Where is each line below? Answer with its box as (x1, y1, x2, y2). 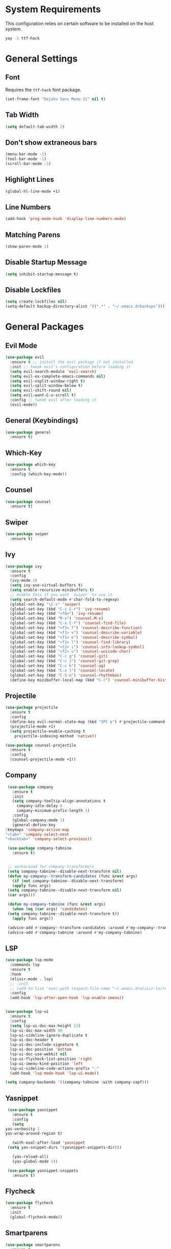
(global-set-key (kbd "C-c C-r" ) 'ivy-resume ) (10, 606, 110, 612)
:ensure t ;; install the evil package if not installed (10, 360, 133, 365)
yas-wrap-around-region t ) (5, 1131, 63, 1136)
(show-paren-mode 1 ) (5, 244, 49, 249)
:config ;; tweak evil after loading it (10, 397, 97, 402)
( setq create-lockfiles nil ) (5, 299, 67, 304)
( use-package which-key (5, 462, 56, 467)
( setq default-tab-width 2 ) (5, 124, 65, 129)
